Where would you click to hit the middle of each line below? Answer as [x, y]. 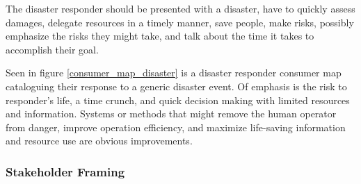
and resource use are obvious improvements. [99, 141]
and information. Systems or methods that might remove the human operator [171, 114]
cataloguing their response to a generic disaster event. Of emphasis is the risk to [176, 86]
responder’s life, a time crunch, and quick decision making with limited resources [178, 100]
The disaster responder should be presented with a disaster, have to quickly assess [180, 8]
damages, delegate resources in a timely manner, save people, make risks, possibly [180, 22]
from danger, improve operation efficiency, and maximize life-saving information [176, 127]
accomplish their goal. [52, 49]
